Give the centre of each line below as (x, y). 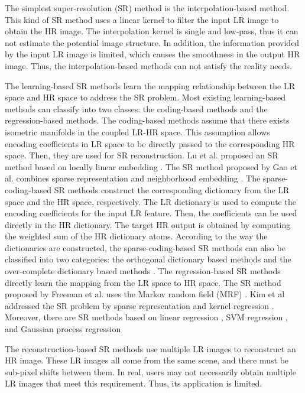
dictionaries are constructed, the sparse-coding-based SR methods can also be (145, 247)
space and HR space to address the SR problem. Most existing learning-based (145, 97)
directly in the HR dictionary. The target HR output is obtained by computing (148, 224)
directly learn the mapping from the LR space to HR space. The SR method (143, 282)
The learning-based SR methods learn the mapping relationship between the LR (150, 85)
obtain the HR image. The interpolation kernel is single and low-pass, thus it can (152, 31)
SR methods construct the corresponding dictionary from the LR (172, 189)
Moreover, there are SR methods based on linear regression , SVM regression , (146, 317)
